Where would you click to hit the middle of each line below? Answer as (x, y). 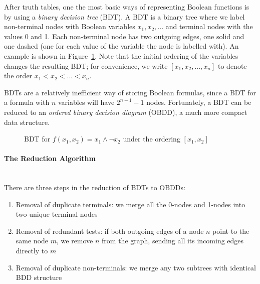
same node (32, 241)
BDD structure (39, 277)
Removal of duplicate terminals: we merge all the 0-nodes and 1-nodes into (131, 204)
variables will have (86, 102)
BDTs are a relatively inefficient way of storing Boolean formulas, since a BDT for (130, 92)
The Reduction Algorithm (50, 158)
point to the (231, 231)
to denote (232, 65)
